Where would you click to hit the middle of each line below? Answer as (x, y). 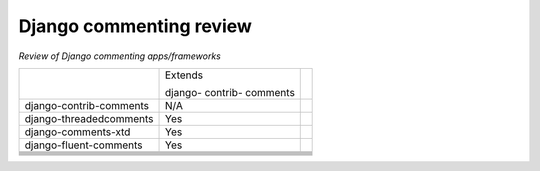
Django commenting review (135, 26)
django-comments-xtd (77, 132)
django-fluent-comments (83, 145)
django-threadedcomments (89, 118)
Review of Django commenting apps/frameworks (120, 56)
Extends (184, 75)
